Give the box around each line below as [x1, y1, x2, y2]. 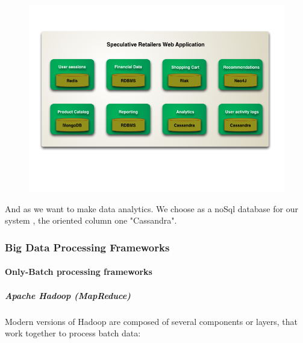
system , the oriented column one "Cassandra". [5, 214, 177, 227]
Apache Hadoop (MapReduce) [5, 289, 131, 301]
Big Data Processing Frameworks [5, 239, 170, 254]
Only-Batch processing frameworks [5, 265, 152, 278]
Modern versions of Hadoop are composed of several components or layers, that [5, 315, 298, 327]
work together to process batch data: [5, 327, 141, 339]
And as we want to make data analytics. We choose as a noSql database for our [5, 202, 298, 215]
